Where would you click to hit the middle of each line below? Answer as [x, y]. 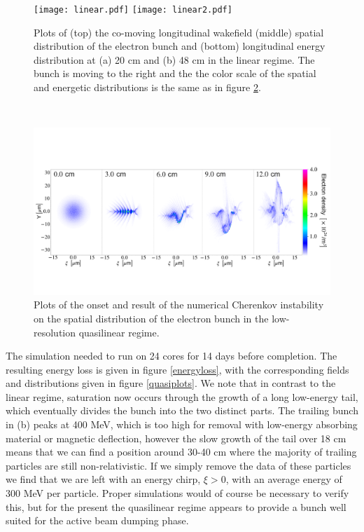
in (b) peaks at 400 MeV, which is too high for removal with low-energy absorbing [182, 424]
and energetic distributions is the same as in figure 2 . [147, 87]
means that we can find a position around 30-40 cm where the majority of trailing [181, 452]
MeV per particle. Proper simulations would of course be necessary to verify [186, 493]
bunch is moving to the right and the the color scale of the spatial [175, 73]
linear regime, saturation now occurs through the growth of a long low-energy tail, [182, 396]
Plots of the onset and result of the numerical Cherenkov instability [179, 305]
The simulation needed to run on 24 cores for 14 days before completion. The [171, 356]
